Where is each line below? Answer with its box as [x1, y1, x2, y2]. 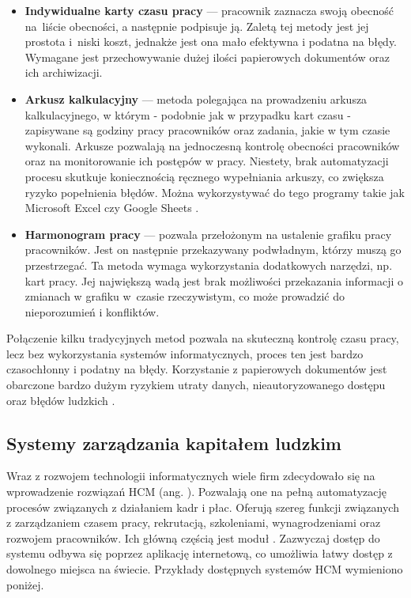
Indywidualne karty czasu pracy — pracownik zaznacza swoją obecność [25, 2, 394, 18]
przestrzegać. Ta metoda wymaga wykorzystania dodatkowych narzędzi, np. [25, 256, 393, 273]
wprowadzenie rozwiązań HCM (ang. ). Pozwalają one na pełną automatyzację [6, 483, 386, 500]
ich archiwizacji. [25, 64, 103, 81]
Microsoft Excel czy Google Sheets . [25, 199, 199, 216]
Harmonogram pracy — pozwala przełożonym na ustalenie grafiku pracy [25, 225, 392, 242]
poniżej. [6, 576, 44, 592]
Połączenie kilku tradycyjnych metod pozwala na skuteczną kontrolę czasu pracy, [6, 330, 399, 346]
